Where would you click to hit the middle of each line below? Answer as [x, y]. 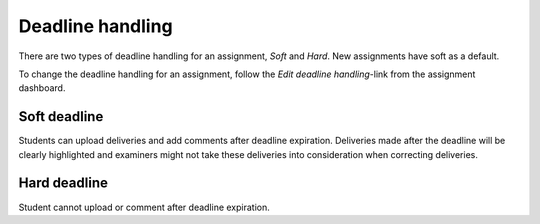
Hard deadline [63, 183]
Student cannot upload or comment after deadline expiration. [144, 207]
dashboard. [42, 88]
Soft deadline [61, 116]
